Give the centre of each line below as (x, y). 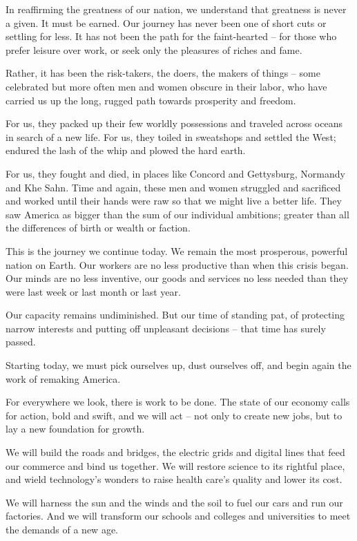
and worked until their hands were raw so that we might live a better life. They (174, 201)
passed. (21, 342)
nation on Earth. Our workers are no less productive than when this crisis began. (177, 264)
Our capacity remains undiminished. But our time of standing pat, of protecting (175, 315)
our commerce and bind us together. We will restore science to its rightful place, (175, 465)
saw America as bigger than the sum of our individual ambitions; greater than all (177, 214)
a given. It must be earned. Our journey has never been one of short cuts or (166, 22)
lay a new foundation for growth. (75, 429)
